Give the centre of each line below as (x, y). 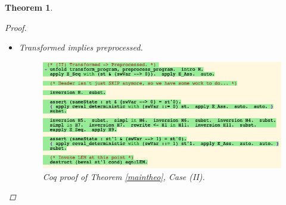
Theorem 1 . (29, 7)
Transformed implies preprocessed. (81, 47)
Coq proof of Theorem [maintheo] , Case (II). (124, 176)
